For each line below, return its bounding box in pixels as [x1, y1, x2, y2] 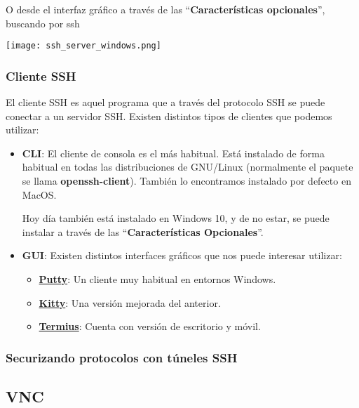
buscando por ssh [6, 15, 80, 30]
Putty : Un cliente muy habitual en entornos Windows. [39, 272, 276, 286]
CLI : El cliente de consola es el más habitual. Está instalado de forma [22, 145, 325, 160]
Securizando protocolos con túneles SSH [6, 348, 238, 366]
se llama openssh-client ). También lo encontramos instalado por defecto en [22, 173, 351, 188]
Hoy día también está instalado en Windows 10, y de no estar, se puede [22, 211, 330, 225]
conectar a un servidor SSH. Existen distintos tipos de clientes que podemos [6, 108, 332, 123]
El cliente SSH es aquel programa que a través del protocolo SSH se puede [6, 95, 325, 110]
